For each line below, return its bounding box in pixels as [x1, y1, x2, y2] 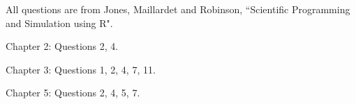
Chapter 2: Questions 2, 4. [6, 39, 119, 53]
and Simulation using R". [6, 15, 113, 30]
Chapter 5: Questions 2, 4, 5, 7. [6, 85, 140, 100]
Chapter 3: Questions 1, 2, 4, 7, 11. [6, 62, 156, 76]
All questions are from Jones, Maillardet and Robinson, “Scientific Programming [6, 2, 350, 16]
